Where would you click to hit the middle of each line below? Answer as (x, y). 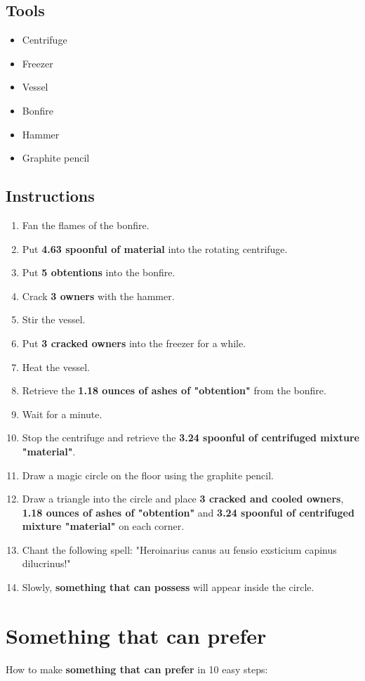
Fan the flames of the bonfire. (86, 225)
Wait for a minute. (62, 414)
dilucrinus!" (46, 563)
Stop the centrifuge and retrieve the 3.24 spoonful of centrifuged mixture (191, 437)
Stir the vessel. (54, 319)
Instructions (50, 196)
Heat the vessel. (56, 367)
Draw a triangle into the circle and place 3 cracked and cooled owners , (183, 499)
